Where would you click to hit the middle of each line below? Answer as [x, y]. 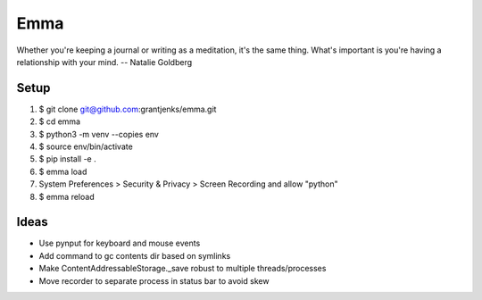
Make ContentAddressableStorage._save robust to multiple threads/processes [183, 269]
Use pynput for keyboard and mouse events [120, 243]
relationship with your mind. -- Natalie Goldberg [104, 62]
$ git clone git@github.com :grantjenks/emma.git [128, 109]
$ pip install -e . [68, 159]
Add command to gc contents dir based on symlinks [135, 255]
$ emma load [63, 171]
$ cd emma [59, 121]
